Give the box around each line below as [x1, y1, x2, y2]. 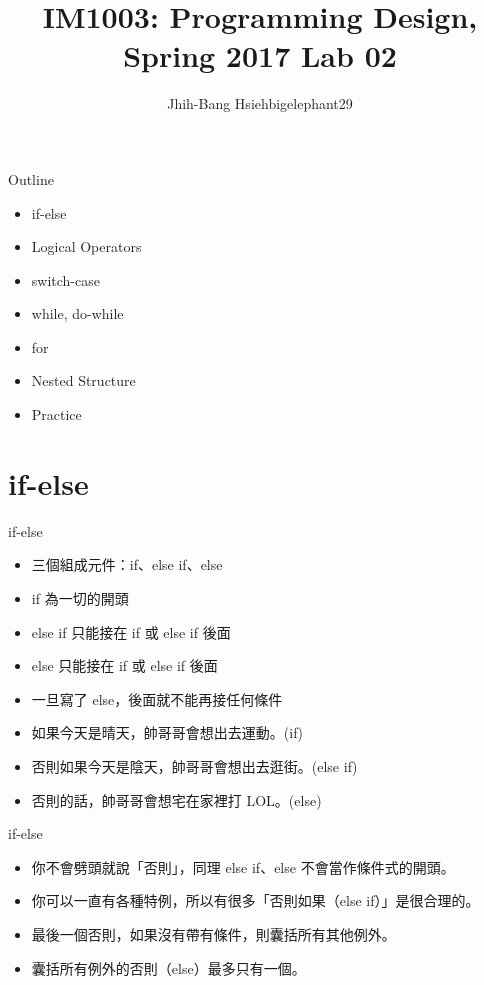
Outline [8, 168, 54, 189]
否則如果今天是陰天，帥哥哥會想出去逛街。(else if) [31, 755, 358, 776]
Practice [31, 404, 82, 425]
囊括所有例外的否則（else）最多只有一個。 [31, 957, 306, 978]
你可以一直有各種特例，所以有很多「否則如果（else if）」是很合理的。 [31, 890, 480, 911]
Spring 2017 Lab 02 [123, 35, 397, 76]
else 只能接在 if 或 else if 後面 [31, 655, 218, 676]
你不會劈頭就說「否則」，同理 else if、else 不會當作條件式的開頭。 [31, 856, 455, 877]
